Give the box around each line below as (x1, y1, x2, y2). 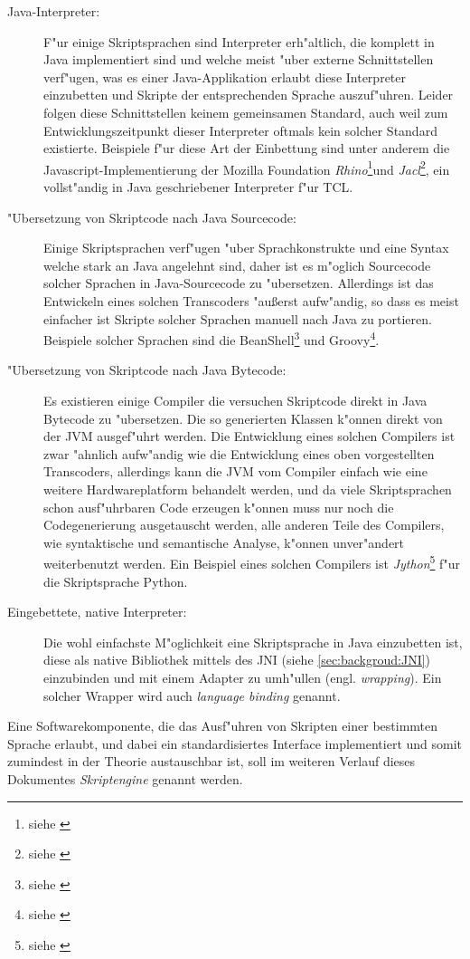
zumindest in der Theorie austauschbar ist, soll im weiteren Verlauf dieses (7, 752, 416, 771)
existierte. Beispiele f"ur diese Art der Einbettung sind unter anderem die (43, 139, 450, 158)
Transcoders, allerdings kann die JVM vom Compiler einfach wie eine (43, 462, 428, 481)
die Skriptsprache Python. (43, 571, 188, 590)
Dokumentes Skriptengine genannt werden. (7, 769, 243, 788)
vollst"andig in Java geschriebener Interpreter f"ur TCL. (43, 177, 353, 196)
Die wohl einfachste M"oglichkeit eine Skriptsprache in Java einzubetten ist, (43, 632, 463, 651)
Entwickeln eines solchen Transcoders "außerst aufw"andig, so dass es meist (43, 291, 459, 310)
